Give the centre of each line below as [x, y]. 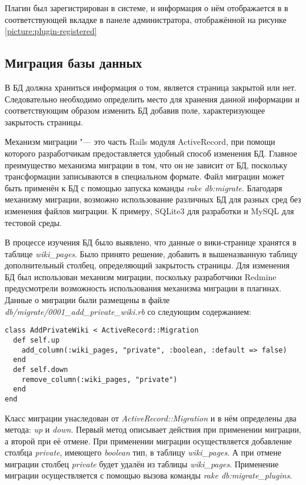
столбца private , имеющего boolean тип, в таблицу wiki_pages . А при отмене [143, 452]
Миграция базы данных [74, 63]
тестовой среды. [34, 222]
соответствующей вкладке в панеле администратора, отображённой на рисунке [146, 19]
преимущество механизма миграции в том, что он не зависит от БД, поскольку [146, 165]
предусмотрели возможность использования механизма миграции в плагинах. [143, 288]
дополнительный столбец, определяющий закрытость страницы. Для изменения [147, 265]
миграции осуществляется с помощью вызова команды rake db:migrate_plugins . [149, 475]
